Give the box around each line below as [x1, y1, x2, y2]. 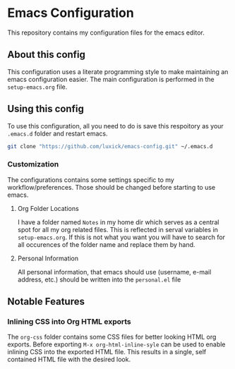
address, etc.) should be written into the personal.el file [17, 275, 181, 284]
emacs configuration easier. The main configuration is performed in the [7, 75, 215, 83]
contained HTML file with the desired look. [7, 355, 131, 364]
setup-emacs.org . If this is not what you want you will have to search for [17, 233, 226, 241]
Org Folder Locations [17, 204, 79, 212]
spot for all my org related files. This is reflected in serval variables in [17, 225, 219, 234]
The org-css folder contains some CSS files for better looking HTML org [7, 333, 217, 341]
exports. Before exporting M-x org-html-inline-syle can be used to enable [7, 340, 226, 349]
